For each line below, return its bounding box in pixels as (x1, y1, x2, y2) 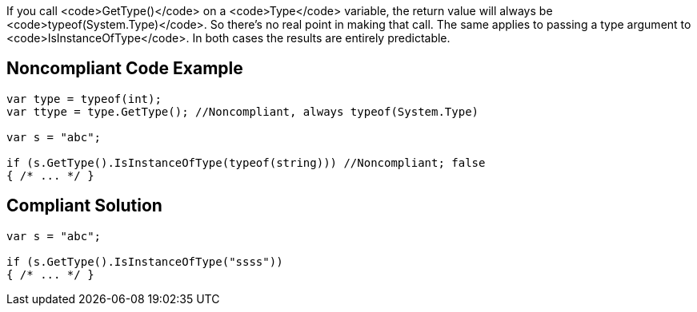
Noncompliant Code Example (6, 58, 243, 79)
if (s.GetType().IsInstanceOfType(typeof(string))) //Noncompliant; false (6, 156, 486, 169)
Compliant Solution (6, 195, 162, 216)
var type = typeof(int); (6, 92, 162, 105)
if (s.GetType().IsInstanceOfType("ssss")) (6, 255, 283, 268)
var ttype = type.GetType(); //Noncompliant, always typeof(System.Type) (6, 105, 479, 118)
